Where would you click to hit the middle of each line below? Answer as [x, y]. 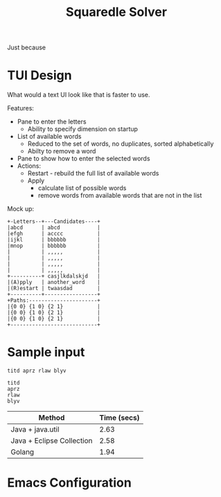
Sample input [46, 352]
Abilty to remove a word [62, 151]
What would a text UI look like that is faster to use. [79, 95]
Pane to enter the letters [52, 121]
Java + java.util [35, 430]
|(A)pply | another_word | [54, 283]
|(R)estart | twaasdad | [54, 289]
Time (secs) [120, 418]
